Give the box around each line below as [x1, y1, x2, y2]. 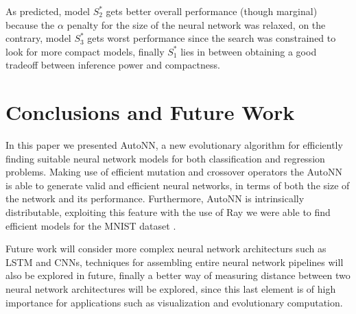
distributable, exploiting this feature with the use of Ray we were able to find [5, 205, 331, 219]
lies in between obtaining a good [180, 44, 317, 58]
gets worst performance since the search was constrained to [87, 31, 336, 45]
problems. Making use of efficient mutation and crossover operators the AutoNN [5, 165, 342, 179]
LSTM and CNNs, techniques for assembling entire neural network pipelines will [5, 254, 344, 269]
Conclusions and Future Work [5, 98, 295, 126]
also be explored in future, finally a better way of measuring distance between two [5, 268, 351, 282]
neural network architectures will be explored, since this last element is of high [5, 282, 336, 296]
